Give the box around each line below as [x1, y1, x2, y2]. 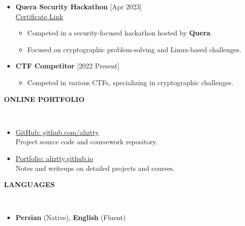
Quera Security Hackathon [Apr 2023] [15, 1, 142, 11]
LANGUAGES [4, 179, 55, 190]
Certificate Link [15, 11, 63, 21]
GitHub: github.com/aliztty [15, 127, 99, 137]
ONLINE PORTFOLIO [4, 94, 85, 104]
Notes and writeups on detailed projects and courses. [15, 162, 175, 173]
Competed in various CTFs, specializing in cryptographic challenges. [27, 77, 234, 87]
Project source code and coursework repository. [15, 136, 158, 147]
